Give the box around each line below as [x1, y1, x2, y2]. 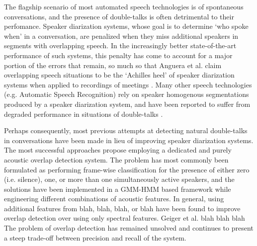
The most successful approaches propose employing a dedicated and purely [4, 145, 232, 155]
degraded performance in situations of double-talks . [4, 108, 163, 119]
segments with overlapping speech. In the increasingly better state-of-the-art [4, 40, 237, 51]
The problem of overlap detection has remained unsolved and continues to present [4, 223, 254, 233]
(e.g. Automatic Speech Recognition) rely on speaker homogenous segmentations [4, 89, 249, 99]
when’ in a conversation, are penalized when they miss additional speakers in [4, 30, 239, 41]
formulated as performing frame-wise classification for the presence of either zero [4, 164, 250, 174]
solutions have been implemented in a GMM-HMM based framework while [4, 183, 231, 194]
